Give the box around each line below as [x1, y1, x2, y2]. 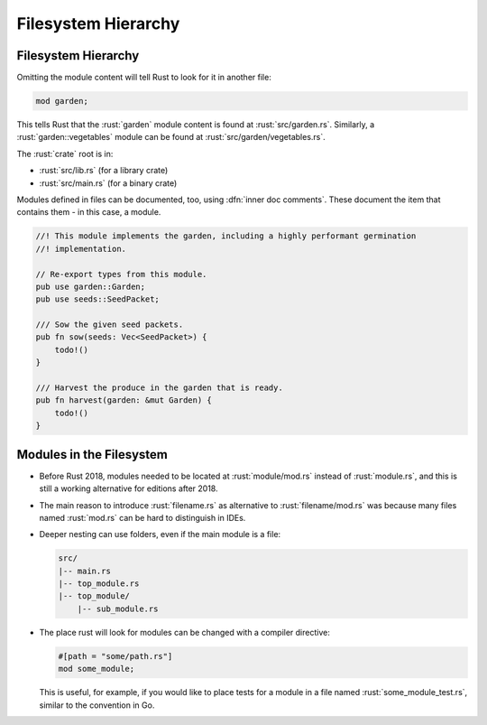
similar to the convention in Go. [39, 700, 155, 711]
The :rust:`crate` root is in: [16, 148, 114, 159]
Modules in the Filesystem [16, 447, 169, 462]
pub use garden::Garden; [35, 281, 146, 292]
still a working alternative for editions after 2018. [39, 483, 218, 494]
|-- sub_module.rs [77, 603, 159, 614]
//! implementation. [35, 244, 126, 254]
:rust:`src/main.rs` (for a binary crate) [39, 177, 178, 189]
